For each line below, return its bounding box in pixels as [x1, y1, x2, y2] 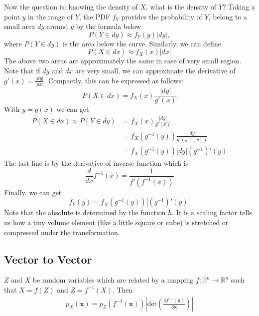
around [46, 21, 68, 31]
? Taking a [222, 1, 255, 11]
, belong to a [208, 11, 248, 21]
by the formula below [76, 21, 141, 31]
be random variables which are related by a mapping [32, 275, 194, 285]
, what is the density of [145, 1, 217, 11]
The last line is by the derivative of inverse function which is [4, 158, 189, 168]
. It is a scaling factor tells [172, 207, 252, 218]
